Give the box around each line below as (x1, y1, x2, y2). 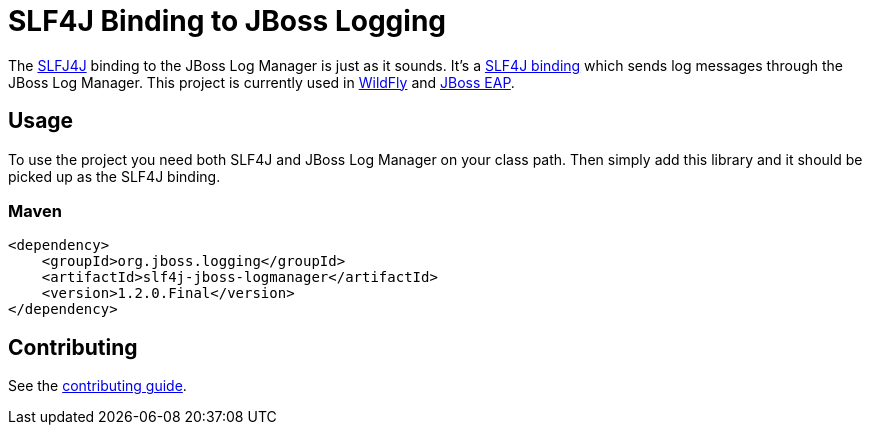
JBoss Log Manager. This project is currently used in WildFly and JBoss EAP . (8, 73, 515, 91)
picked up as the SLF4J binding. (8, 167, 221, 185)
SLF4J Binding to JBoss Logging (8, 4, 447, 38)
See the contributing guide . (8, 377, 187, 395)
